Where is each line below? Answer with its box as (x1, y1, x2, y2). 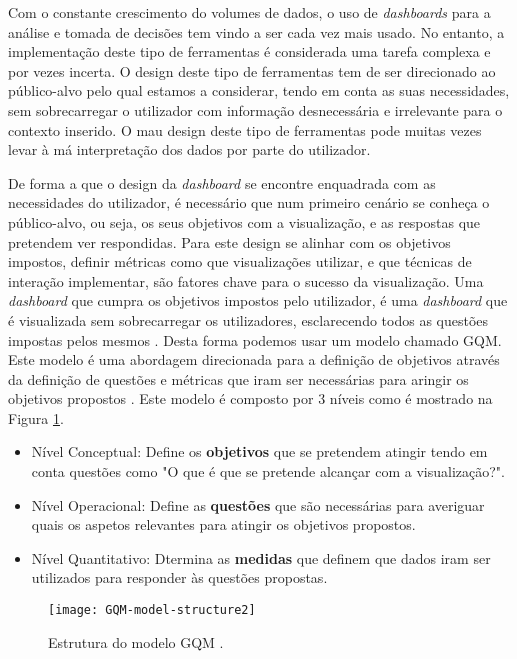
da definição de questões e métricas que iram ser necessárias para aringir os (8, 368, 469, 389)
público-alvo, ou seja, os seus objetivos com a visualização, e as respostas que (8, 211, 481, 232)
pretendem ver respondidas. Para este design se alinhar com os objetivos (8, 231, 451, 252)
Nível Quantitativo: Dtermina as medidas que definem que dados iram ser (31, 547, 491, 568)
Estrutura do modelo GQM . (48, 631, 224, 652)
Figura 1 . (8, 407, 64, 428)
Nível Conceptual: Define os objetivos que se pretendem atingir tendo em (31, 441, 488, 462)
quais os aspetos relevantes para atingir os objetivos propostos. (31, 514, 416, 535)
